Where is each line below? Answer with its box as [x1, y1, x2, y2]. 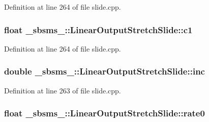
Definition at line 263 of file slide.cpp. [4, 85, 121, 95]
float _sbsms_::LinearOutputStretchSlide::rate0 [4, 107, 205, 119]
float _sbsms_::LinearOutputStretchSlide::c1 [4, 23, 193, 36]
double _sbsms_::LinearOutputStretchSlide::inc [4, 65, 205, 78]
